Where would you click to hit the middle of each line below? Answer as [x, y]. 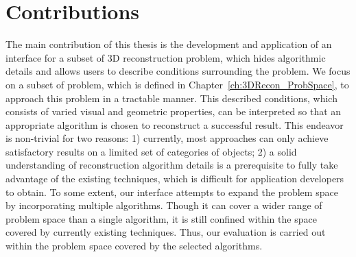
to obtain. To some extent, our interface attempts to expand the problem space [172, 192]
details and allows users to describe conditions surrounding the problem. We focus [178, 71]
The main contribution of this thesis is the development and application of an [169, 44]
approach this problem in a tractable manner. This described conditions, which [171, 98]
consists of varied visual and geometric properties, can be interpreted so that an [174, 111]
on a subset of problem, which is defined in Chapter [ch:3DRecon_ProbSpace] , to [177, 84]
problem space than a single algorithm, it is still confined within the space [161, 218]
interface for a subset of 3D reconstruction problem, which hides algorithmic [166, 57]
